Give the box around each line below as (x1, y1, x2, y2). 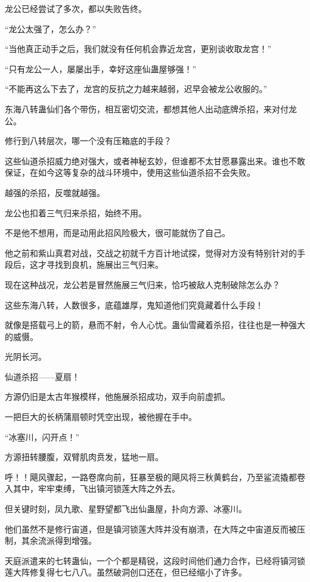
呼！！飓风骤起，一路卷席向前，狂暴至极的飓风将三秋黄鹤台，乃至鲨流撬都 (5, 470, 297, 483)
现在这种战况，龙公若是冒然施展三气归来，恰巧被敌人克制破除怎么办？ (5, 278, 280, 290)
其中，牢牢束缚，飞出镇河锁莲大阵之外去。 (13, 482, 180, 495)
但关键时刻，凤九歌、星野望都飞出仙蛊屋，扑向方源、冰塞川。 (5, 503, 247, 515)
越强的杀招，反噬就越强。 (5, 186, 105, 198)
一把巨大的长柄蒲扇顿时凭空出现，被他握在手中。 (5, 411, 197, 423)
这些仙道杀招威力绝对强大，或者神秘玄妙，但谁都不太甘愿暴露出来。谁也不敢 (5, 154, 305, 167)
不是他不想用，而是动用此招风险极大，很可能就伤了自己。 (5, 226, 230, 239)
